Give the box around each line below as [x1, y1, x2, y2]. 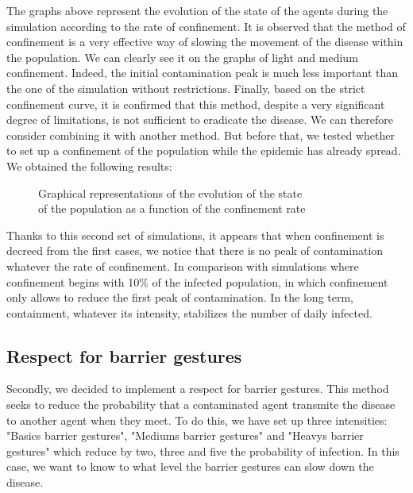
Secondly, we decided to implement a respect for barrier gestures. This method [6, 380, 389, 397]
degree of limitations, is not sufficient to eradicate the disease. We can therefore [6, 111, 393, 128]
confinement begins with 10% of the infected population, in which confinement [6, 273, 388, 290]
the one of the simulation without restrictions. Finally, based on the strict [6, 79, 365, 96]
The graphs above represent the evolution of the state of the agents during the [6, 2, 388, 18]
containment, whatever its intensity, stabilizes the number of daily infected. [6, 304, 372, 321]
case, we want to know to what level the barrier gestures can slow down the [6, 458, 374, 475]
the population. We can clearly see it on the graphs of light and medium [6, 48, 358, 65]
